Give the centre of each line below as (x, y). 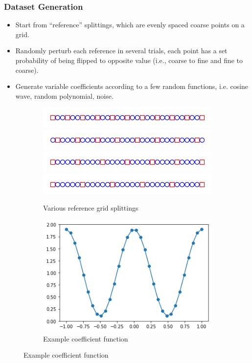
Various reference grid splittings (91, 208)
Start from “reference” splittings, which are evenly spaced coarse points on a (130, 25)
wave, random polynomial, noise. (64, 96)
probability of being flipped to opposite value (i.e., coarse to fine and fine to (129, 60)
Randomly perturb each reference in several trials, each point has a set (121, 51)
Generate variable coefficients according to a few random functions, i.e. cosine (132, 86)
